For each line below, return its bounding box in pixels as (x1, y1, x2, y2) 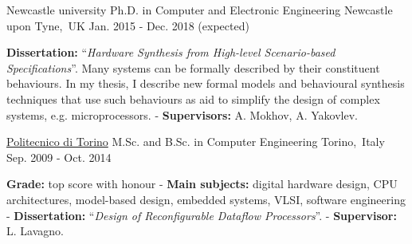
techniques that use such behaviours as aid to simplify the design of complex (6, 90, 380, 107)
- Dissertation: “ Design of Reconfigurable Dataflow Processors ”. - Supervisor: (6, 207, 397, 223)
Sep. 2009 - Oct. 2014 (6, 148, 112, 165)
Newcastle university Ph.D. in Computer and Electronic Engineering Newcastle (6, 2, 393, 18)
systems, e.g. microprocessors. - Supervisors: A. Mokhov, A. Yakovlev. (6, 106, 358, 123)
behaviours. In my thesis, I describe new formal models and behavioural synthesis (6, 75, 405, 92)
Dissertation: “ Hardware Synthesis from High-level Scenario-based (6, 44, 335, 61)
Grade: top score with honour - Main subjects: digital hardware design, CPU (6, 175, 398, 192)
